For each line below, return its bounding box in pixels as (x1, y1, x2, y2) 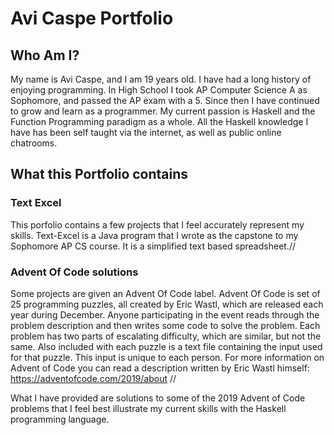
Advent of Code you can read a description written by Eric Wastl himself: (10, 362, 310, 374)
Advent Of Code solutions (10, 265, 139, 279)
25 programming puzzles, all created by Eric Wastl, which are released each (10, 298, 324, 310)
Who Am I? (10, 47, 80, 64)
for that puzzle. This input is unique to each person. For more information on (10, 351, 325, 363)
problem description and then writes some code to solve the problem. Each (10, 319, 321, 331)
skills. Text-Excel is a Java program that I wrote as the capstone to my (10, 229, 299, 241)
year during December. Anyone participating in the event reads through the (10, 308, 320, 321)
